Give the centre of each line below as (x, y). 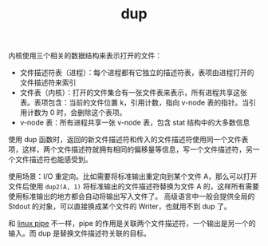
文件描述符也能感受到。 (53, 160)
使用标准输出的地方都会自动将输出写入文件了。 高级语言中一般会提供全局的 (132, 196)
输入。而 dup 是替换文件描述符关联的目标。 (80, 233)
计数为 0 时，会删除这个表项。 (77, 113)
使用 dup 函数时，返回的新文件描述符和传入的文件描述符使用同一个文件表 (128, 140)
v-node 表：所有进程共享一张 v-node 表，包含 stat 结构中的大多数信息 (135, 123)
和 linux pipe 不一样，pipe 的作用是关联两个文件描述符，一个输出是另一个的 (132, 224)
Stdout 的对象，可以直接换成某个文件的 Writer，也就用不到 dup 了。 (120, 206)
